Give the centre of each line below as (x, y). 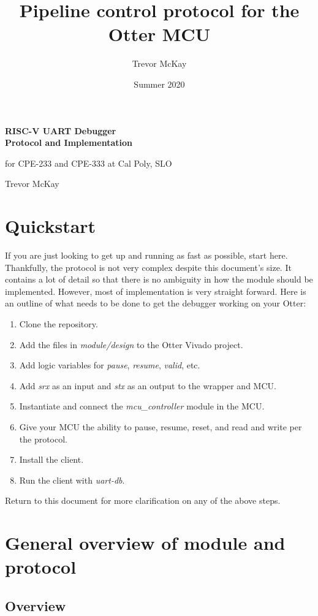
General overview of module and (145, 543)
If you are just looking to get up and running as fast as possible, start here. (146, 255)
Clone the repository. (59, 323)
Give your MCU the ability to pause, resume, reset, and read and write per (161, 426)
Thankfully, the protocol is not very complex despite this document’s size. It (148, 267)
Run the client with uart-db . (72, 480)
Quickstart (51, 226)
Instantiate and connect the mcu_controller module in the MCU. (142, 406)
